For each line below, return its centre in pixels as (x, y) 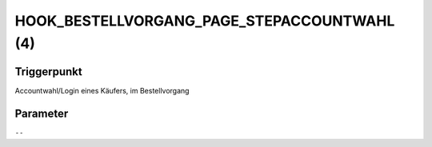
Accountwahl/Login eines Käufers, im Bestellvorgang (102, 90)
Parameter (42, 113)
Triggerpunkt (49, 72)
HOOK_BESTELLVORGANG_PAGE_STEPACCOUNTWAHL (205, 21)
